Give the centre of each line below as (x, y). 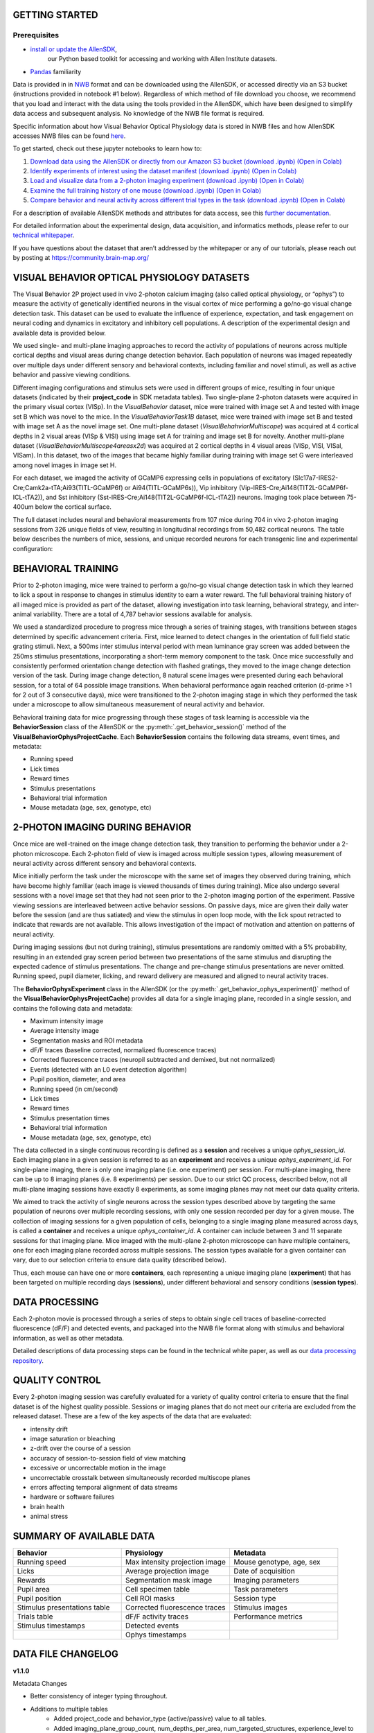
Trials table (35, 1617)
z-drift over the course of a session (80, 1448)
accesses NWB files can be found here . (69, 136)
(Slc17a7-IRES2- (315, 478)
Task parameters (261, 1590)
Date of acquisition (264, 1571)
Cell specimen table (158, 1590)
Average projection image (167, 1571)
